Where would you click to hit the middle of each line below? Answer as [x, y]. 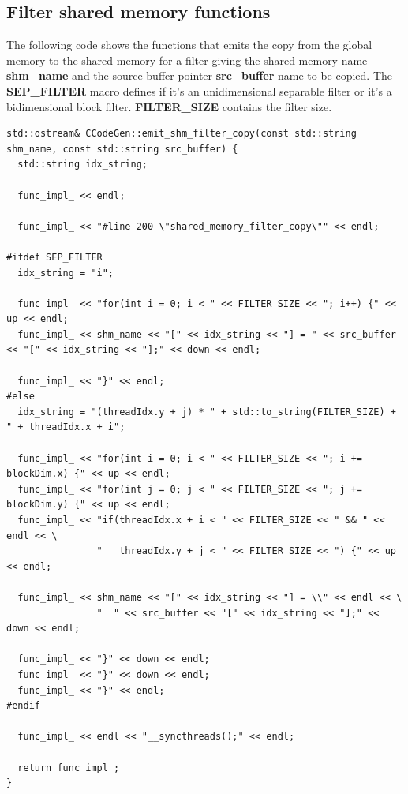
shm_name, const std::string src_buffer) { [122, 149]
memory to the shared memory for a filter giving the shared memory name [187, 60]
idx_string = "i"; [66, 273]
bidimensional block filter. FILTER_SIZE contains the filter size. [169, 106]
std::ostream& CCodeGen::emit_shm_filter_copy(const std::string [182, 134]
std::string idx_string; [82, 165]
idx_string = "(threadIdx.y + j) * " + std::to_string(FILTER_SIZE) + [207, 412]
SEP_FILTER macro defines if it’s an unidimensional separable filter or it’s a [199, 90]
